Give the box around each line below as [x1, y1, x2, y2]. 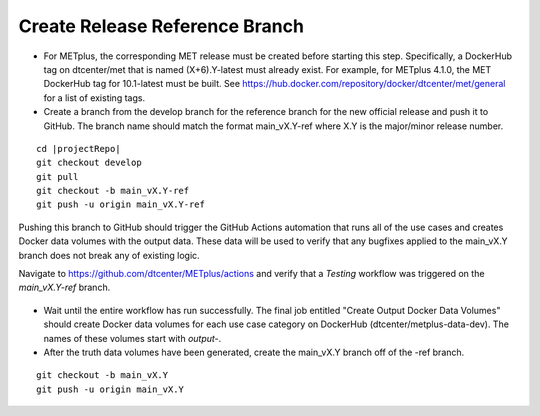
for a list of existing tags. [43, 91, 145, 104]
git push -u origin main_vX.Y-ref [36, 199, 205, 210]
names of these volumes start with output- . [43, 332, 222, 344]
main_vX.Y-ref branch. [18, 281, 111, 294]
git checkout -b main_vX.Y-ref [36, 185, 190, 197]
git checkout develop [36, 157, 142, 169]
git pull [36, 171, 79, 182]
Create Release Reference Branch [18, 15, 305, 37]
